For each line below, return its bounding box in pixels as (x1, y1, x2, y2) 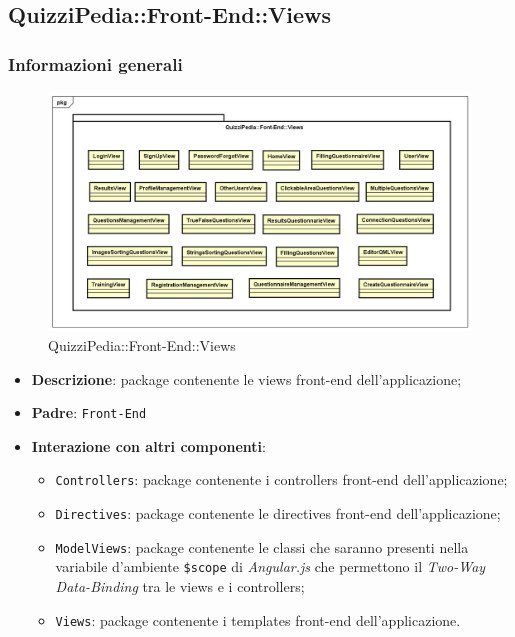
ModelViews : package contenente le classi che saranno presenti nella (55, 536, 469, 557)
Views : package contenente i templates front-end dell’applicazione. (55, 609, 461, 630)
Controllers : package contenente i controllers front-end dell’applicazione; (55, 469, 508, 490)
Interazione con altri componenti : (31, 435, 266, 456)
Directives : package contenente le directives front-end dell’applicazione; (55, 503, 501, 524)
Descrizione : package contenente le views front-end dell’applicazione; (31, 368, 462, 389)
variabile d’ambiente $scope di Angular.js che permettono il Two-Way (55, 556, 486, 577)
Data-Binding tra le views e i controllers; (55, 575, 305, 596)
